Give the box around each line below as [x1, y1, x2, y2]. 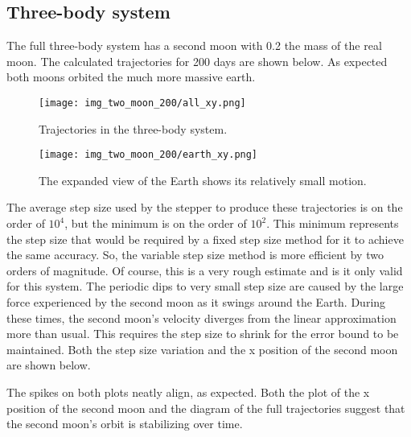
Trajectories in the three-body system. [39, 120, 228, 137]
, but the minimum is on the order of [64, 215, 247, 232]
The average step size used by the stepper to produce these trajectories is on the [6, 199, 403, 216]
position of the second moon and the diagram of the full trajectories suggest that [6, 399, 405, 416]
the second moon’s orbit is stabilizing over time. [6, 415, 243, 432]
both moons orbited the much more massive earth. [6, 68, 256, 85]
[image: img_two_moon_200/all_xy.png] [39, 97, 246, 109]
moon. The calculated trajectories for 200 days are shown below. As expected [6, 52, 388, 69]
